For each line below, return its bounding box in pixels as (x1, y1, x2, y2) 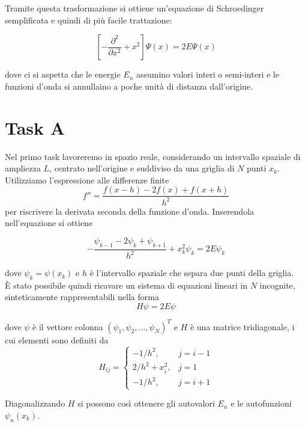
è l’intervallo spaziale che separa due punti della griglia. (89, 266, 294, 279)
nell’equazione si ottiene (5, 217, 92, 229)
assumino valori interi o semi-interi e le (136, 68, 279, 81)
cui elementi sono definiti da (5, 333, 109, 346)
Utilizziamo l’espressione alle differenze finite (5, 173, 169, 186)
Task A (5, 115, 65, 140)
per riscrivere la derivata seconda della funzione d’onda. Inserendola (5, 204, 255, 217)
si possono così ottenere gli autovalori (77, 397, 215, 410)
